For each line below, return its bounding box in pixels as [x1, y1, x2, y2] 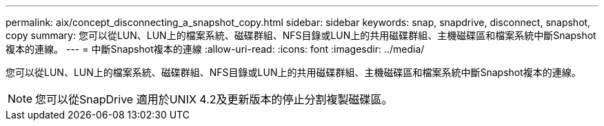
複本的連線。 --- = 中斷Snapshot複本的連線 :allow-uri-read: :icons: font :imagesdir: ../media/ [6, 43, 425, 55]
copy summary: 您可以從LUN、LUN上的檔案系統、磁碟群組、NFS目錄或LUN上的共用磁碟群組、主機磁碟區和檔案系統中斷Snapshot [6, 29, 596, 41]
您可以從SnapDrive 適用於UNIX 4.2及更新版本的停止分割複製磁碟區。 [35, 92, 393, 106]
